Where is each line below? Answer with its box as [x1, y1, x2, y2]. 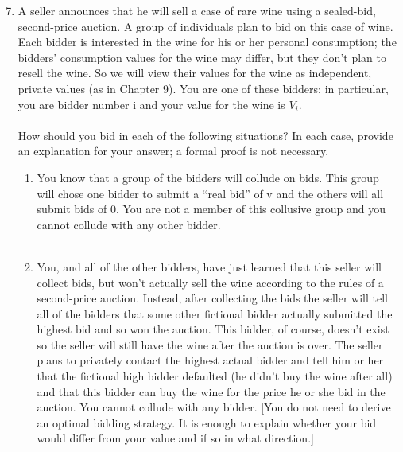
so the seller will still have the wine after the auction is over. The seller [37, 336, 383, 353]
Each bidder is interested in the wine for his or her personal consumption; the [17, 33, 397, 50]
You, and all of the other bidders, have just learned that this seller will [37, 258, 382, 275]
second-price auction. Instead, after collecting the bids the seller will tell [37, 290, 388, 306]
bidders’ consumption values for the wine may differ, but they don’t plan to [17, 49, 386, 65]
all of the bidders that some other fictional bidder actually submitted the [37, 305, 393, 321]
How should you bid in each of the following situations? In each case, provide [17, 127, 393, 143]
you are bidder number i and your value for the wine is [17, 95, 285, 112]
